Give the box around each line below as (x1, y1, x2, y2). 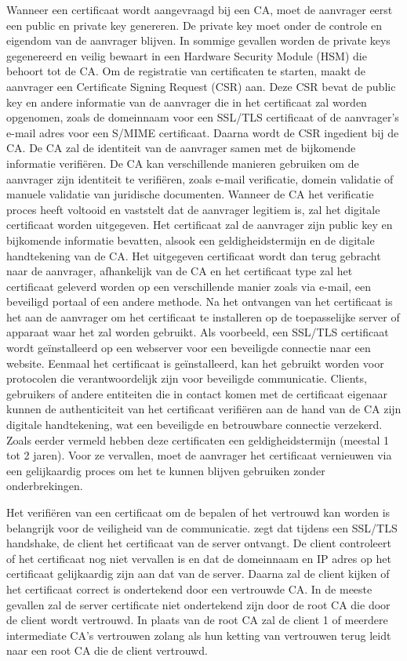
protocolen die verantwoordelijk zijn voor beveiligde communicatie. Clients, (6, 370, 367, 387)
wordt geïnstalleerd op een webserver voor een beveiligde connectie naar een (6, 340, 371, 356)
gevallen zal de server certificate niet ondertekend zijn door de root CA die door (6, 596, 391, 612)
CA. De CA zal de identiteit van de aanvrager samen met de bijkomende (6, 140, 356, 156)
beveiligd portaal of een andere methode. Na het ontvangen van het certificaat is (6, 293, 393, 310)
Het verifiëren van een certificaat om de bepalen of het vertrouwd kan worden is (6, 504, 391, 520)
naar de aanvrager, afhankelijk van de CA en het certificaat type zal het (6, 263, 353, 279)
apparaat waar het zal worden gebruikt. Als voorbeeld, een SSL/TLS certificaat (6, 324, 389, 340)
